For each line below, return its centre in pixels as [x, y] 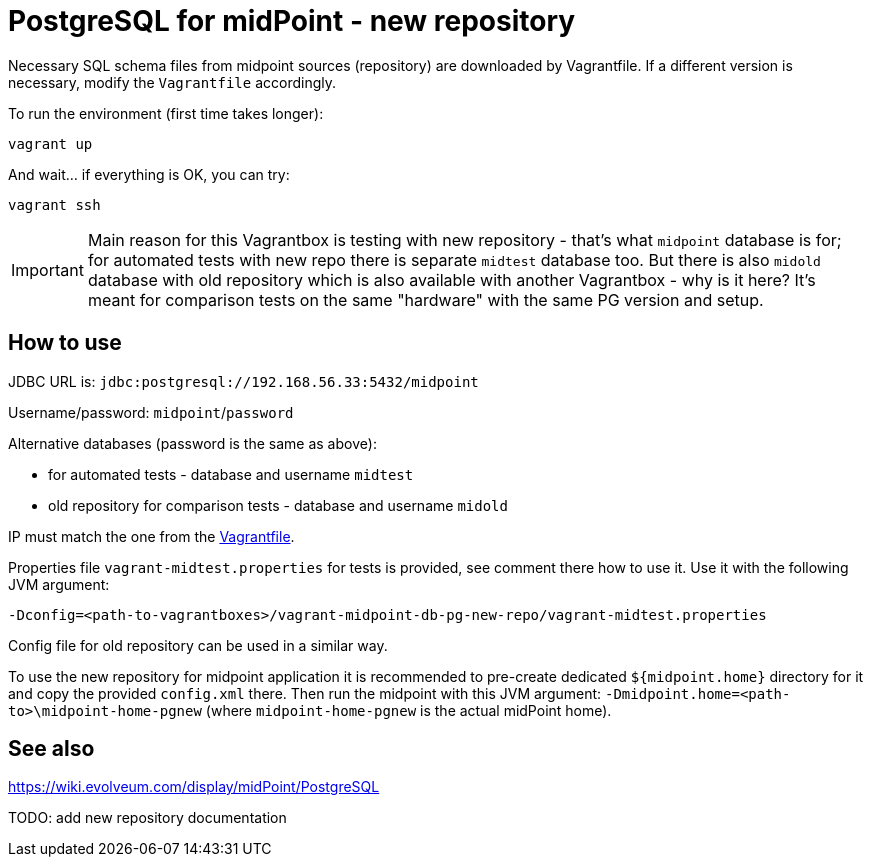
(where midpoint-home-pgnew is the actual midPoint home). [408, 710]
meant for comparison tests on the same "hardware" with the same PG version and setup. [425, 299]
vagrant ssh [54, 204]
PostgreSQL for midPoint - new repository [292, 21]
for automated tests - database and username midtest [231, 474]
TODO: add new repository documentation [147, 818]
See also [51, 749]
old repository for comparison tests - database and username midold [278, 505]
